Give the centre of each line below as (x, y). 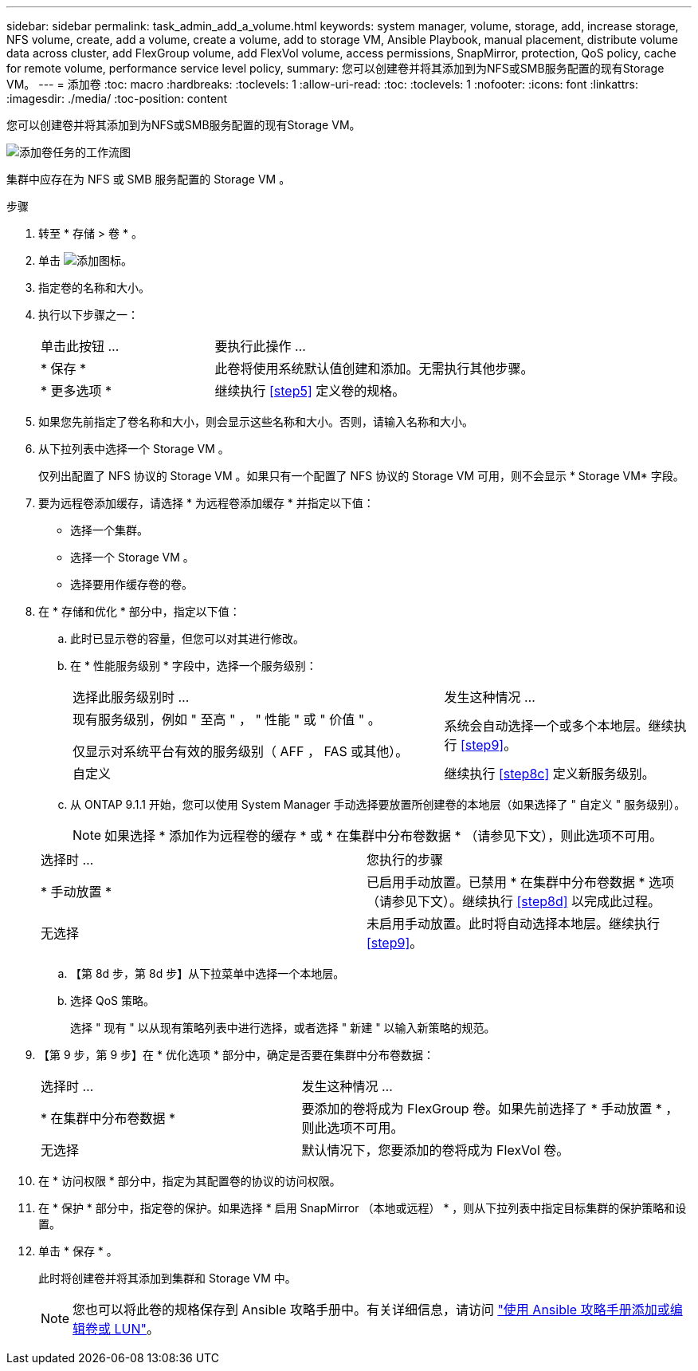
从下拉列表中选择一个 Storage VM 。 (134, 449)
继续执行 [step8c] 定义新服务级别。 (549, 774)
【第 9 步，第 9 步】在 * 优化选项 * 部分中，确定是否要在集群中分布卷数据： (236, 1055)
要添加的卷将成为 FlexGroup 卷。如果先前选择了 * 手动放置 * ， (490, 1109)
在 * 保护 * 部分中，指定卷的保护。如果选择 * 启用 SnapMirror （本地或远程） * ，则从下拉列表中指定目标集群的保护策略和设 (363, 1208)
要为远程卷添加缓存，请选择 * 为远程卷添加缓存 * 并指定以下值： (206, 503)
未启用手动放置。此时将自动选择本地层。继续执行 (514, 924)
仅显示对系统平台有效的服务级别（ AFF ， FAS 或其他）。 (241, 751)
